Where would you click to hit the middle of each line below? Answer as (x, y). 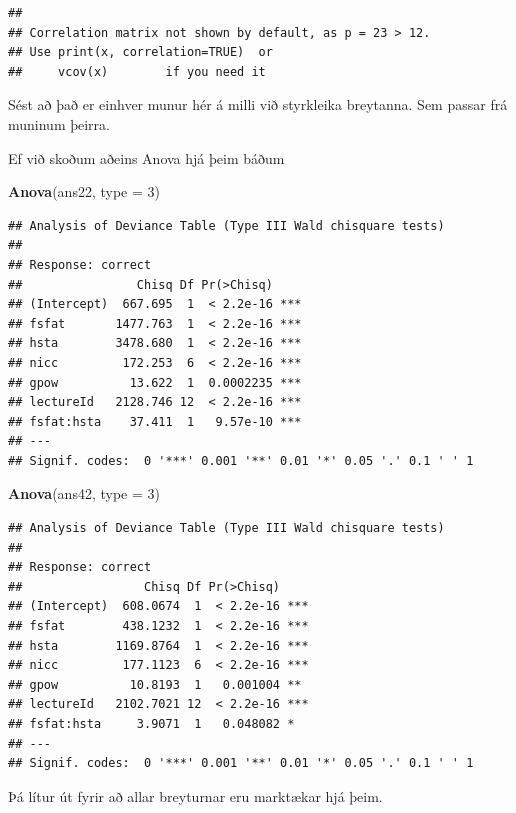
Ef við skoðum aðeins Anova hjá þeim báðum (146, 157)
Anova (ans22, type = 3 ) (84, 191)
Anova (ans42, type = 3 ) (84, 493)
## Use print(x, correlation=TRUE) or (140, 52)
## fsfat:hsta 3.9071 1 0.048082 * (151, 724)
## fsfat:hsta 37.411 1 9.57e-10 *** (155, 421)
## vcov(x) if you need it (137, 71)
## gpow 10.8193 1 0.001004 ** (155, 684)
